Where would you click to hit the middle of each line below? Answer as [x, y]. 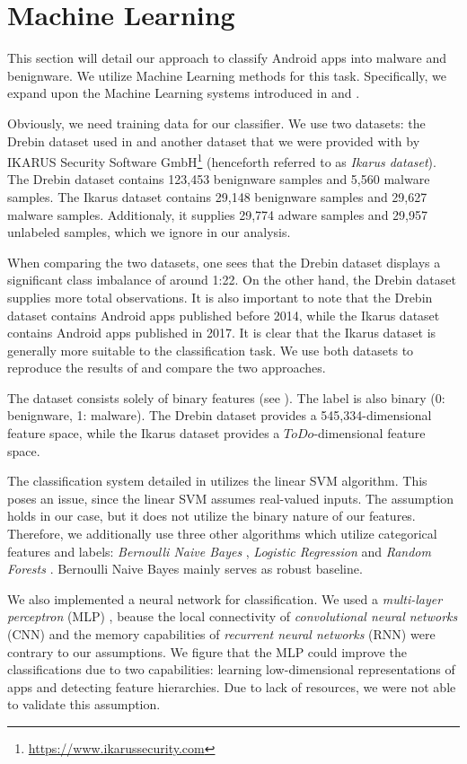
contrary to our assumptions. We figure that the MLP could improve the [207, 651]
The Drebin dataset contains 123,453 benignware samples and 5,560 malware [219, 179]
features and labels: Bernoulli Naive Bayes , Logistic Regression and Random [219, 551]
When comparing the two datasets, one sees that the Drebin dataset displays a [224, 262]
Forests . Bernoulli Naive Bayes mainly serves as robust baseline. [185, 569]
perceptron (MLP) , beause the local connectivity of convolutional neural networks [233, 616]
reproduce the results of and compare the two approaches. [167, 368]
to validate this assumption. [84, 704]
